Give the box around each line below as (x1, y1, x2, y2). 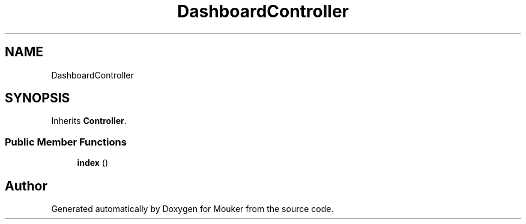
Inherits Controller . (51, 116, 127, 126)
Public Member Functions (5, 135, 127, 148)
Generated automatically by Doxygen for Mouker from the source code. (51, 204, 334, 214)
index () (77, 158, 109, 168)
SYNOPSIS (5, 90, 70, 106)
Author (5, 178, 47, 193)
